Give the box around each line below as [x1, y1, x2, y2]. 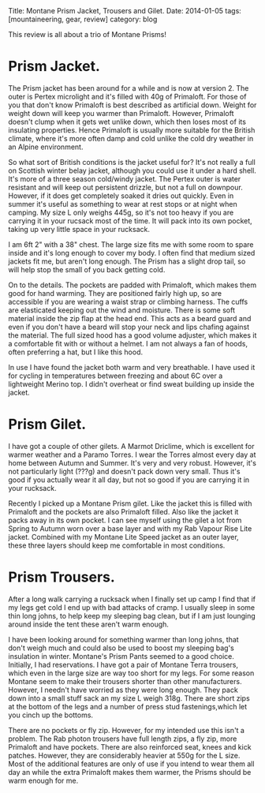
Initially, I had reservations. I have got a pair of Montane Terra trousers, [8, 660, 239, 669]
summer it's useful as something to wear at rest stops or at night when [8, 199, 238, 208]
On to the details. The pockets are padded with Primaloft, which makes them [8, 280, 257, 290]
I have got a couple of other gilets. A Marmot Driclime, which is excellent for [8, 441, 255, 451]
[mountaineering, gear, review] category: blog [8, 14, 158, 24]
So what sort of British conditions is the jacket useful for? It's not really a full [8, 157, 256, 166]
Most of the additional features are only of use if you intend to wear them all [8, 759, 255, 769]
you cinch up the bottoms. [8, 710, 93, 720]
